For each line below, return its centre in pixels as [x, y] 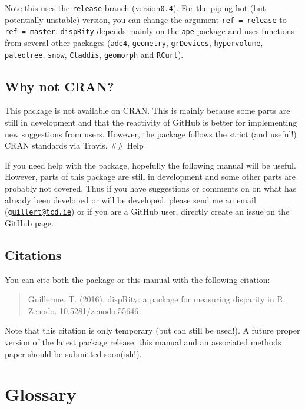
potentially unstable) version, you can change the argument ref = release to [146, 19]
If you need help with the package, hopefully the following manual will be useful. [150, 165]
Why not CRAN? [59, 86]
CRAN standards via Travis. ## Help [74, 145]
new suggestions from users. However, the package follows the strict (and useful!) [151, 133]
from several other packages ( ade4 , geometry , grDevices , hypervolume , [134, 42]
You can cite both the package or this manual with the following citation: [137, 279]
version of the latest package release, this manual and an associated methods [143, 342]
